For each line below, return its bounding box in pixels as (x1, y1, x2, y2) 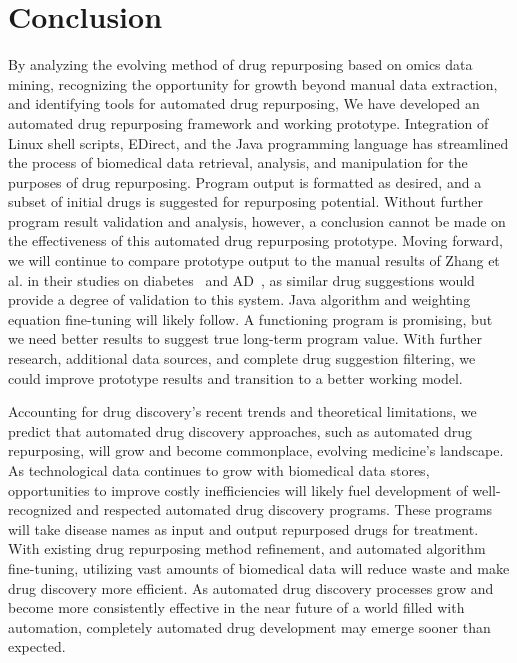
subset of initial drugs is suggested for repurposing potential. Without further (8, 191, 483, 212)
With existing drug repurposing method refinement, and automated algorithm (8, 538, 486, 559)
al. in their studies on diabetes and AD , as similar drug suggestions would (8, 269, 475, 290)
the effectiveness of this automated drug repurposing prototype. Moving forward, (8, 230, 503, 251)
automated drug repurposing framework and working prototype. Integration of (8, 112, 489, 133)
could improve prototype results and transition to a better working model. (8, 367, 463, 388)
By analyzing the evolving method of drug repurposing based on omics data (8, 54, 473, 75)
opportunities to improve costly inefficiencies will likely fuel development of (8, 479, 468, 500)
